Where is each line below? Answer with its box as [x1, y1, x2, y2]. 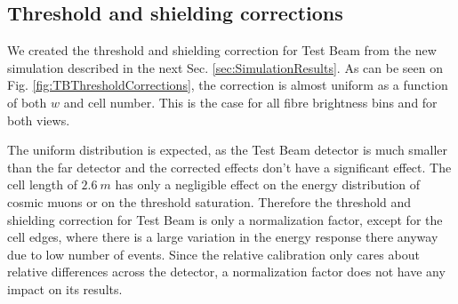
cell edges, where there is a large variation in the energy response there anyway [7, 228, 438, 246]
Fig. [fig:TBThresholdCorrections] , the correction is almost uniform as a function [7, 76, 448, 94]
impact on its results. [7, 279, 123, 298]
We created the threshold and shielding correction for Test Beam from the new [7, 41, 437, 60]
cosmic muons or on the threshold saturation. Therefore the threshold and [7, 192, 412, 211]
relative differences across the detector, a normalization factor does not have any [7, 262, 446, 281]
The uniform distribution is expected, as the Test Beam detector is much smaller [7, 140, 448, 159]
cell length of [7, 175, 77, 194]
